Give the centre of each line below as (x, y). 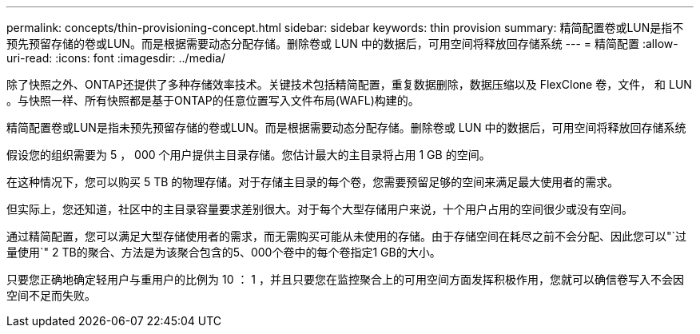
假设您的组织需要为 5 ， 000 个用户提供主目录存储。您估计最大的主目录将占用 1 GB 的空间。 (249, 155)
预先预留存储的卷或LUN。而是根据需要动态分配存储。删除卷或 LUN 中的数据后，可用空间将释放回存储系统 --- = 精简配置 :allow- (342, 44)
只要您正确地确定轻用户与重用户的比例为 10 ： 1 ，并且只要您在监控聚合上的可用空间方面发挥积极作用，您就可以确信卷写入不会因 (345, 279)
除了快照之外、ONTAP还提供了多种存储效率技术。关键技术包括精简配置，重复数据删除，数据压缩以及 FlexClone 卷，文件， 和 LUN (349, 84)
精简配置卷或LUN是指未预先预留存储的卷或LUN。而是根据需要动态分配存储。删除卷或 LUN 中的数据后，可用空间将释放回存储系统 (346, 127)
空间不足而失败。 (51, 295)
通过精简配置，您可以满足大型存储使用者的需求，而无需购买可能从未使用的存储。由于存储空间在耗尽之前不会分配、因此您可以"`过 (347, 236)
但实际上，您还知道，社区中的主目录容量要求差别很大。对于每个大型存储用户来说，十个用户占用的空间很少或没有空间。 (320, 209)
